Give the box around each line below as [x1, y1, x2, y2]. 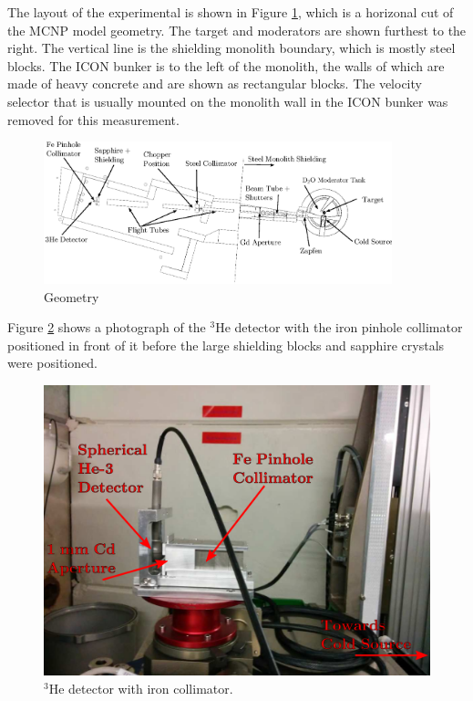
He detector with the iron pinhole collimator [215, 318, 463, 337]
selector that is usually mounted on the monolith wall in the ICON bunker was [7, 91, 448, 110]
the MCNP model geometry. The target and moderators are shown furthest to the [7, 20, 467, 39]
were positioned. [7, 353, 98, 372]
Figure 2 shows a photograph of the [7, 318, 206, 337]
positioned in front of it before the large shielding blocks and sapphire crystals [7, 335, 445, 354]
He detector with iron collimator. [48, 678, 233, 697]
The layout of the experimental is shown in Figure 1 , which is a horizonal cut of [7, 3, 454, 21]
